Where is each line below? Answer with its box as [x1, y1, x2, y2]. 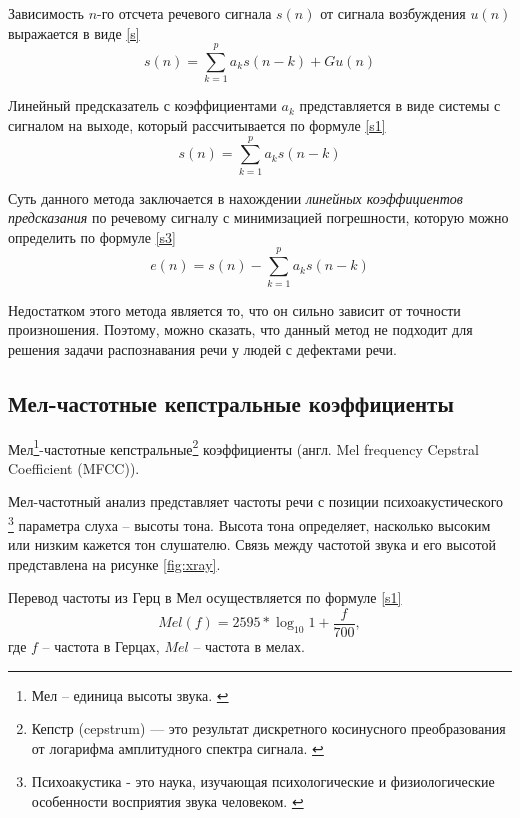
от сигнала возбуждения [320, 3, 466, 23]
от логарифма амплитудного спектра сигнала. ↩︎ [31, 737, 324, 758]
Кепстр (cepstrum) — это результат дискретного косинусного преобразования [31, 718, 506, 739]
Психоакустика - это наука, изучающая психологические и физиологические [31, 771, 495, 792]
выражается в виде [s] [8, 22, 140, 43]
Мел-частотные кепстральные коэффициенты [8, 387, 454, 418]
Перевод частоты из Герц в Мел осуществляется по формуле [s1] [8, 587, 402, 608]
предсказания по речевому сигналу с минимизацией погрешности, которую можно [8, 207, 509, 228]
